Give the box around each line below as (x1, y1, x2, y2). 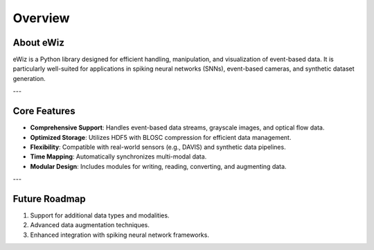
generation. (12, 74, 46, 82)
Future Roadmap (12, 193, 86, 204)
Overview (12, 10, 70, 26)
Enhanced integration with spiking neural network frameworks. (30, 231, 209, 239)
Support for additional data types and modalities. (30, 211, 170, 220)
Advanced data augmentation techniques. (30, 221, 150, 229)
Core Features (12, 105, 75, 117)
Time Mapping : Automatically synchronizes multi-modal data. (30, 152, 207, 161)
